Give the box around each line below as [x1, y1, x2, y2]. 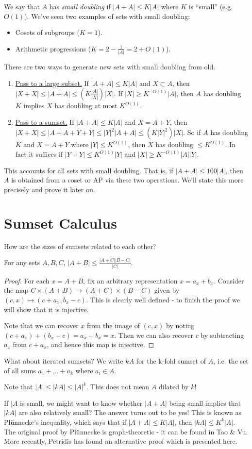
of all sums [4, 365, 36, 375]
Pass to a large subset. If [15, 78, 89, 88]
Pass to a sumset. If [15, 116, 74, 127]
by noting [166, 320, 195, 331]
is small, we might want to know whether [20, 398, 143, 408]
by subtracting [201, 330, 244, 340]
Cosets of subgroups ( [15, 27, 80, 37]
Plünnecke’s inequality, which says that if [4, 416, 127, 427]
